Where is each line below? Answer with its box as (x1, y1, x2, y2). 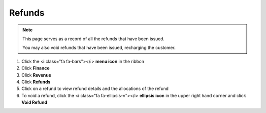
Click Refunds (21, 79, 51, 85)
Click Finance (21, 65, 50, 71)
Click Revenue (21, 72, 52, 78)
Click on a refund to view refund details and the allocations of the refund (21, 86, 169, 91)
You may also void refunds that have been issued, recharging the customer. (22, 45, 176, 51)
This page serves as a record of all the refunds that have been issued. (22, 36, 165, 42)
